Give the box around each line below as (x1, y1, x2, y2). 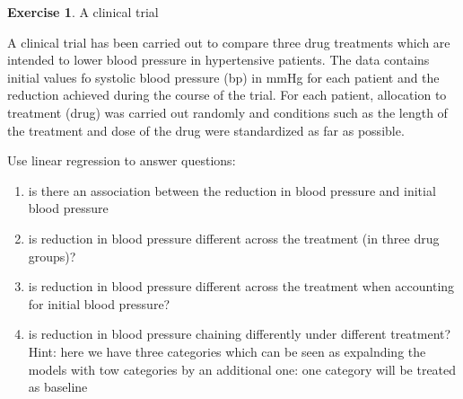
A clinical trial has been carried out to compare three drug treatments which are (7, 32, 450, 51)
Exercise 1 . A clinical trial (7, 3, 159, 21)
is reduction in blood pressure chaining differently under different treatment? (28, 324, 451, 343)
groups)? (28, 246, 76, 265)
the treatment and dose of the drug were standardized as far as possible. (7, 120, 405, 139)
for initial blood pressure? (28, 294, 170, 313)
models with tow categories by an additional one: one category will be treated (28, 359, 457, 378)
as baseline (28, 377, 88, 396)
